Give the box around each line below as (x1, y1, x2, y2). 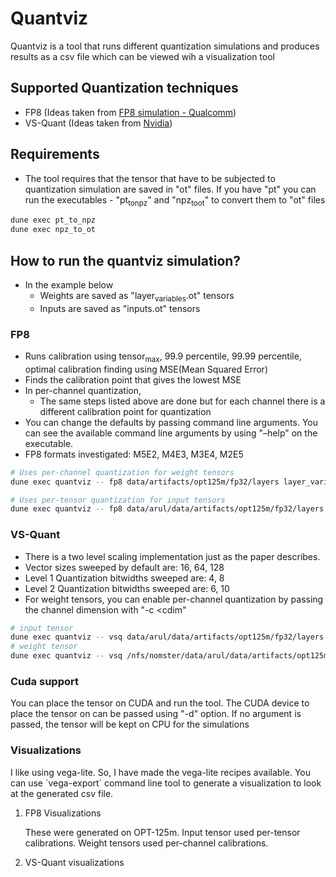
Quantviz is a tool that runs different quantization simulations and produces (10, 40, 320, 52)
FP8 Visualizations (24, 807, 102, 819)
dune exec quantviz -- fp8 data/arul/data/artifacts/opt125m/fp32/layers (10, 504, 325, 514)
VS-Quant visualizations (24, 856, 125, 868)
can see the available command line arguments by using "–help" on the (24, 427, 318, 439)
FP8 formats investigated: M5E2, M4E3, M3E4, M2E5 (24, 448, 244, 460)
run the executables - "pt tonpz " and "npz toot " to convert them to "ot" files (24, 193, 326, 208)
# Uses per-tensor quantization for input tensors (10, 495, 226, 505)
